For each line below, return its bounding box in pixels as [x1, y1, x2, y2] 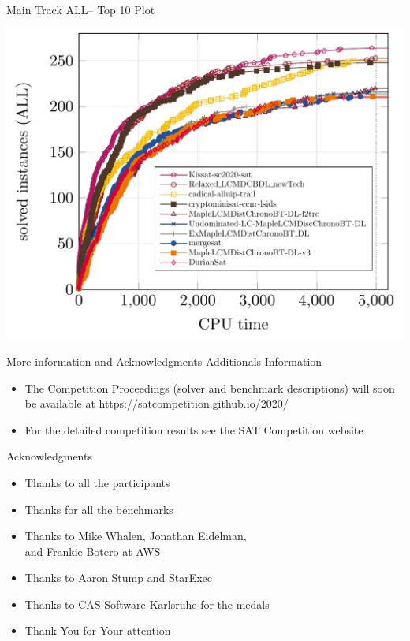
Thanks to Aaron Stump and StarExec [24, 569, 213, 586]
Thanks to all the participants [24, 474, 170, 490]
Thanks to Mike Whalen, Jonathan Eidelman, [24, 527, 247, 544]
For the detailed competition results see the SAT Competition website [24, 421, 363, 438]
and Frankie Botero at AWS [24, 542, 161, 559]
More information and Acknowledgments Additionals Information [6, 352, 322, 369]
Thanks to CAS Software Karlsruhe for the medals [24, 595, 270, 612]
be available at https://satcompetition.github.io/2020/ [24, 395, 289, 412]
